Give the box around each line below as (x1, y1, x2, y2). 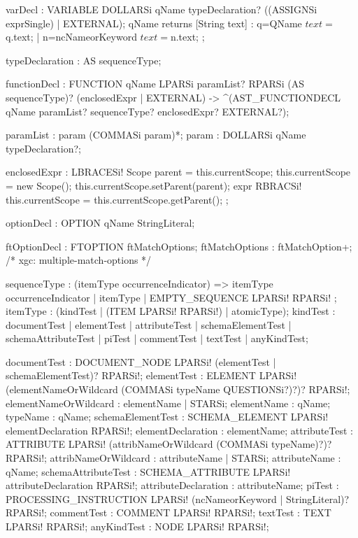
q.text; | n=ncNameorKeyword (6, 29, 137, 44)
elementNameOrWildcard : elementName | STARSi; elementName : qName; (6, 395, 331, 410)
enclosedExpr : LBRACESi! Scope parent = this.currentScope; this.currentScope (6, 164, 351, 179)
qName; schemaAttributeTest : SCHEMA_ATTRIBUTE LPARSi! (6, 464, 291, 479)
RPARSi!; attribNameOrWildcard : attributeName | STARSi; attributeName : (6, 451, 341, 465)
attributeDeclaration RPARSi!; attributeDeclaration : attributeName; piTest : (6, 478, 339, 493)
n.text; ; (170, 29, 205, 44)
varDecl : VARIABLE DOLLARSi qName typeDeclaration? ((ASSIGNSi (6, 2, 317, 16)
